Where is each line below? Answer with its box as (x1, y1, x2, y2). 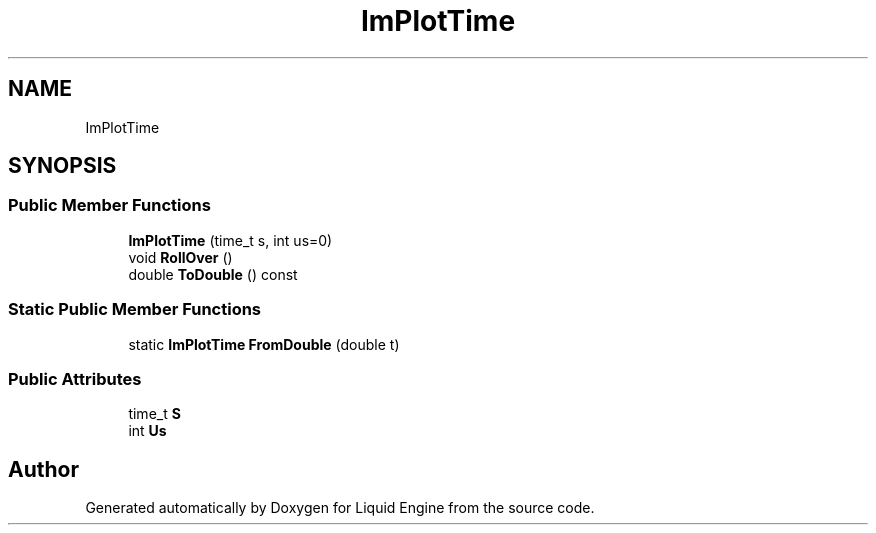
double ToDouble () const (128, 265, 298, 283)
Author (8, 456, 79, 482)
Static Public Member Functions (8, 299, 262, 320)
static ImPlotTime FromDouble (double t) (128, 335, 400, 353)
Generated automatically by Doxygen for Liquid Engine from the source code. (85, 499, 595, 517)
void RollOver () (128, 248, 233, 266)
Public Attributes (8, 368, 142, 389)
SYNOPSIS (8, 153, 117, 179)
